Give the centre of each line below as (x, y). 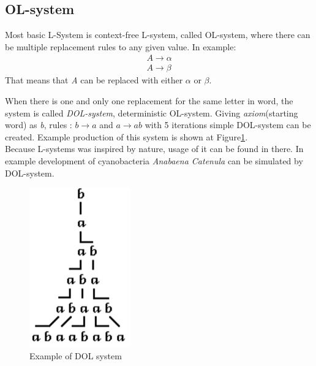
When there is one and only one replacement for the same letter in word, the (149, 101)
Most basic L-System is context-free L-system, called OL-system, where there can (158, 35)
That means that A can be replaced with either (94, 80)
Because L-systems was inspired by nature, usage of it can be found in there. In (154, 149)
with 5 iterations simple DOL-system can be (228, 125)
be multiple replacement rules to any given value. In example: (121, 46)
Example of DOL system (76, 355)
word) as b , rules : (39, 125)
